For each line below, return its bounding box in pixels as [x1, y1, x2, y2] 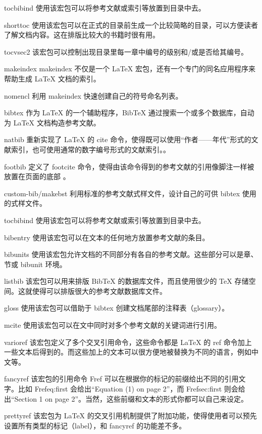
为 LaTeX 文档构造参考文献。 [4, 117, 100, 127]
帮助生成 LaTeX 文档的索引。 [4, 73, 100, 83]
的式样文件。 [4, 198, 46, 208]
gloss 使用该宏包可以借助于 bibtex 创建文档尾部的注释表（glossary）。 [4, 302, 229, 313]
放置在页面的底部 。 [4, 171, 70, 182]
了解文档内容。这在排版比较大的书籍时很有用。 [4, 29, 160, 40]
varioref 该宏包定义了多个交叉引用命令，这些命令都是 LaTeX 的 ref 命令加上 [4, 336, 252, 347]
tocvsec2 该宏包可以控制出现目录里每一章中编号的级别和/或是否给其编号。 [4, 46, 248, 57]
